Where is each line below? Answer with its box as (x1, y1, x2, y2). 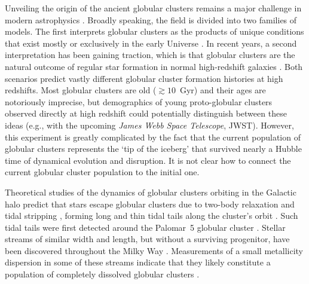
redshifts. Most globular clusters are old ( (5, 84, 157, 96)
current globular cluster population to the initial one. (5, 166, 200, 178)
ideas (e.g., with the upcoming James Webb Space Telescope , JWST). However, (5, 118, 294, 131)
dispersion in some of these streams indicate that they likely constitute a (5, 256, 271, 268)
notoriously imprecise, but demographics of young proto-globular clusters (5, 95, 273, 108)
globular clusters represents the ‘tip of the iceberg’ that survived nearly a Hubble (5, 142, 302, 155)
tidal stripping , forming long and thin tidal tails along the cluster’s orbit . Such (5, 209, 298, 222)
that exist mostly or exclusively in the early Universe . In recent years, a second (5, 36, 297, 49)
